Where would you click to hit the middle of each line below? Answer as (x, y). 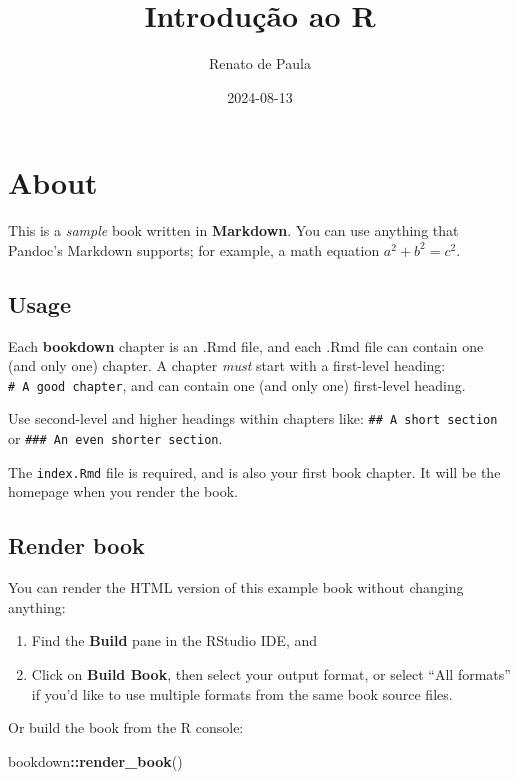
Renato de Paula (260, 63)
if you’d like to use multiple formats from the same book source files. (242, 693)
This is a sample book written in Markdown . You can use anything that (233, 230)
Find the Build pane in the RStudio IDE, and (174, 640)
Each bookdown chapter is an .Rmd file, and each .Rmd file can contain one (246, 345)
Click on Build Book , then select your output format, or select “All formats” (271, 674)
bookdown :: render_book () (95, 760)
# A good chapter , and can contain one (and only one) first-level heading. (237, 384)
